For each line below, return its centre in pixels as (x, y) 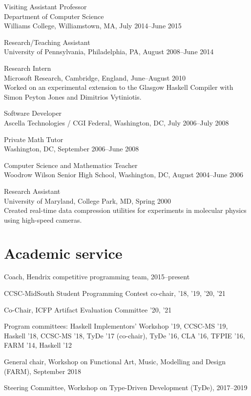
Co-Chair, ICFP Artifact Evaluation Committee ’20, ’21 (88, 309)
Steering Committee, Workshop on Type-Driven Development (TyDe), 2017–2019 (126, 387)
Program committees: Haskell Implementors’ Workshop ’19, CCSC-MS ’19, (116, 326)
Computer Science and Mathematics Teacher (71, 165)
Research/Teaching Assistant (47, 42)
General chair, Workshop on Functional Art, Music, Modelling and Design (115, 361)
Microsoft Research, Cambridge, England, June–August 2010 (95, 77)
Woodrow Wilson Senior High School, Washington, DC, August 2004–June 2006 (124, 175)
